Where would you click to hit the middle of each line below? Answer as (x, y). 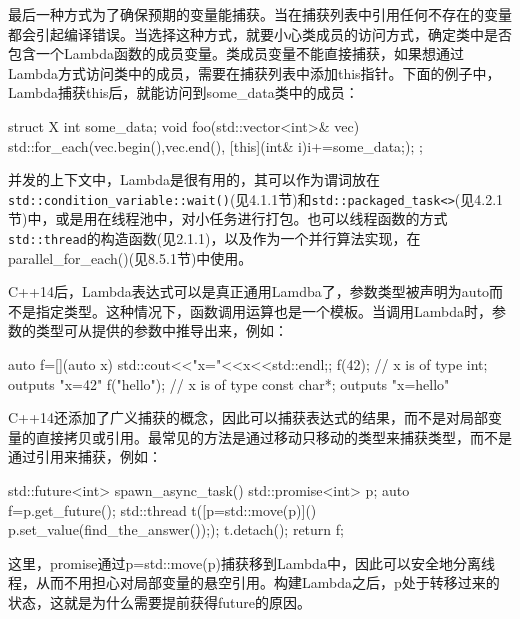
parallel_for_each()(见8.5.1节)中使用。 (130, 257)
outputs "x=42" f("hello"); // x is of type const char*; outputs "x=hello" (229, 383)
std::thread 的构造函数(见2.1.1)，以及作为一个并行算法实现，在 (214, 238)
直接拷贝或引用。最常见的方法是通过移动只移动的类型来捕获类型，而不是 (273, 436)
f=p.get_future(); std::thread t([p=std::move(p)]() (162, 509)
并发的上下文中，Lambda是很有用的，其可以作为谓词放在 (194, 179)
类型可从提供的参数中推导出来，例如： (161, 330)
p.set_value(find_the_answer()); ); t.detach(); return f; (176, 529)
